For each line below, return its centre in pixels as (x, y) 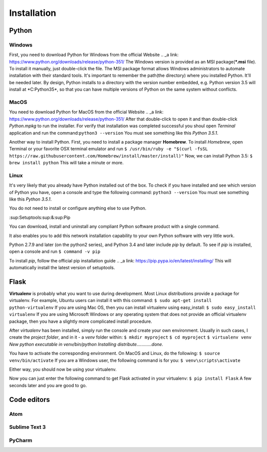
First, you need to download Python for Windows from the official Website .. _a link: (94, 55)
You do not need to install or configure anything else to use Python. (78, 208)
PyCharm (21, 440)
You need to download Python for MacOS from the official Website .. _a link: (86, 112)
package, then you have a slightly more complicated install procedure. (81, 321)
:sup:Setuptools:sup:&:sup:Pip (40, 217)
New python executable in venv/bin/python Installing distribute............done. (86, 344)
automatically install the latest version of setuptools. (62, 268)
